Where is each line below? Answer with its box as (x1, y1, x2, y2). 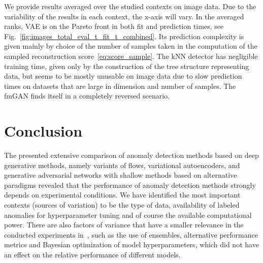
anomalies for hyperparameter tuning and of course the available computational (4, 209, 252, 220)
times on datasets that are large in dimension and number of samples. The (4, 80, 236, 91)
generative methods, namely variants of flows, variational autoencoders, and (4, 159, 240, 170)
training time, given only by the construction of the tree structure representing (4, 60, 249, 71)
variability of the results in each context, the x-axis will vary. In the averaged (4, 11, 244, 21)
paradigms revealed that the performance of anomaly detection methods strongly (4, 179, 256, 190)
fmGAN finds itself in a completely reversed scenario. (4, 90, 170, 101)
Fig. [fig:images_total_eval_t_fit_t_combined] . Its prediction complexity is (4, 30, 244, 41)
